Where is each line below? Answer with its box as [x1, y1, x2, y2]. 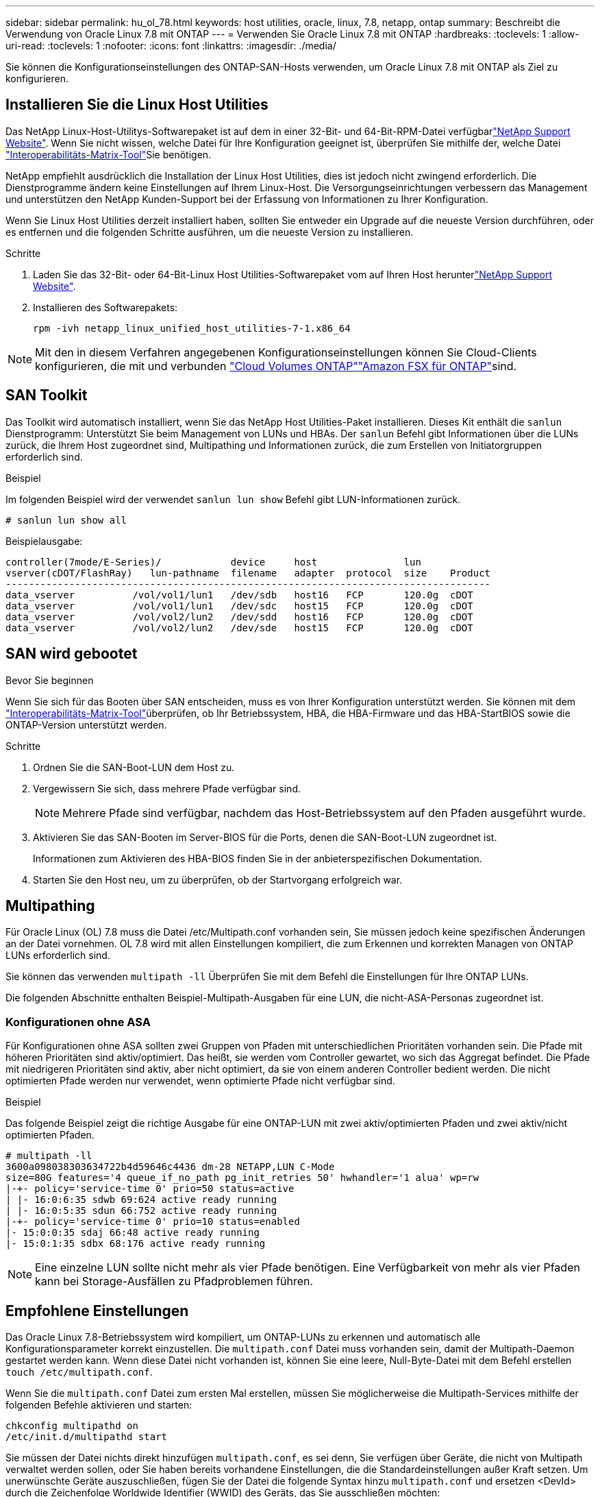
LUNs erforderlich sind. [5, 949, 110, 962]
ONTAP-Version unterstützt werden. [5, 718, 167, 731]
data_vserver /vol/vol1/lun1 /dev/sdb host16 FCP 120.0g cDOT [5, 589, 473, 600]
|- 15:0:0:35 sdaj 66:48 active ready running [5, 1227, 260, 1239]
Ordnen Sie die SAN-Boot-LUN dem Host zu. [33, 761, 235, 773]
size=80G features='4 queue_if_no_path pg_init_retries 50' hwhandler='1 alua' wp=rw [5, 1172, 479, 1184]
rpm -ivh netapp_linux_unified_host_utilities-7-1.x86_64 [33, 322, 351, 334]
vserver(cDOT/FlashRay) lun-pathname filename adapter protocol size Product [5, 567, 491, 579]
